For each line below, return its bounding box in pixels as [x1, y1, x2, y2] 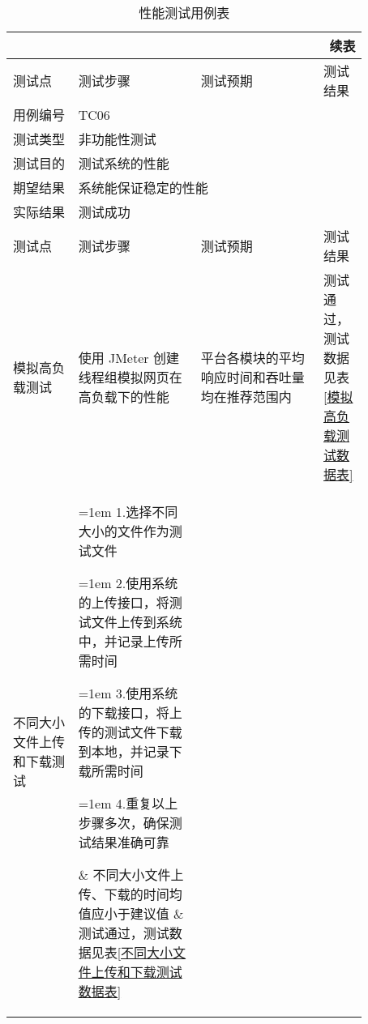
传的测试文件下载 [78, 723, 182, 741]
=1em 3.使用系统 [78, 684, 178, 702]
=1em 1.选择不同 [78, 502, 178, 521]
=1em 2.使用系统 [78, 574, 178, 592]
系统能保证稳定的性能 [78, 178, 208, 197]
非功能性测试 [78, 130, 156, 148]
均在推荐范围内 [200, 387, 292, 406]
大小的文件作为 [78, 522, 169, 540]
